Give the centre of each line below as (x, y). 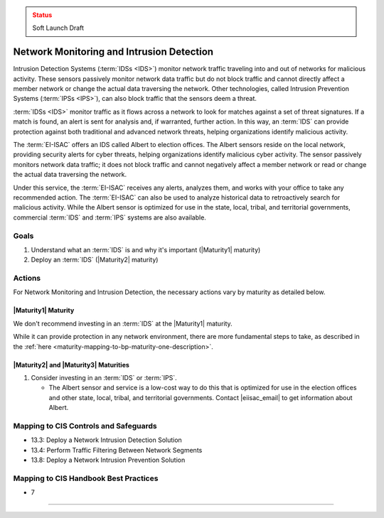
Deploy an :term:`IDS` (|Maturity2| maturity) (95, 260)
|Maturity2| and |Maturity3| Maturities (71, 365)
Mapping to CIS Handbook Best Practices (86, 478)
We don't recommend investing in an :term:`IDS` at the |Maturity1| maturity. (123, 323)
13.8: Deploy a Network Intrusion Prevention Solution (108, 460)
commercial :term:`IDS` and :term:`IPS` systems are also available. (110, 217)
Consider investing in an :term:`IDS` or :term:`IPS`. (104, 378)
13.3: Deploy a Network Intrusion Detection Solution (107, 440)
